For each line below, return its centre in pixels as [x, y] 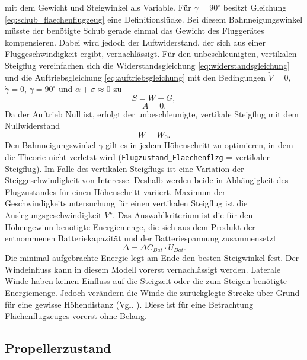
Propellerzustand [58, 348]
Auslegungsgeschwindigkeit [53, 215]
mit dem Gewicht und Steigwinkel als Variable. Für [98, 7]
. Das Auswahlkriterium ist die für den [183, 215]
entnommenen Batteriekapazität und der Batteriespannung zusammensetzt [141, 238]
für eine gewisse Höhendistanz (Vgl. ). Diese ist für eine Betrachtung [129, 304]
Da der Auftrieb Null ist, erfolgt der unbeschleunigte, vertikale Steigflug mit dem [152, 114]
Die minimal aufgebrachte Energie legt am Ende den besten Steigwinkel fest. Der [152, 258]
